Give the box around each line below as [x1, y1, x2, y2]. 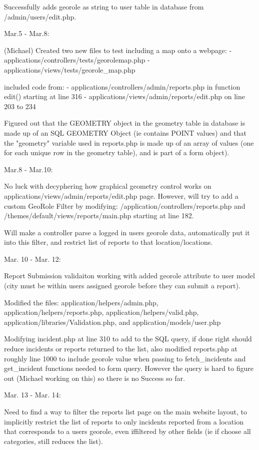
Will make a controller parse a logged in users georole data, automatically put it [4, 227, 250, 237]
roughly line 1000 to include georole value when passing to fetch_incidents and [4, 353, 246, 363]
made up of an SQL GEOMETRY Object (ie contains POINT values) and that [4, 127, 247, 138]
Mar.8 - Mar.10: [4, 164, 53, 174]
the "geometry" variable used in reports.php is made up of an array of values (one [4, 137, 254, 148]
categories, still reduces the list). [4, 435, 103, 446]
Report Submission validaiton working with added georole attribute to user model [4, 270, 255, 281]
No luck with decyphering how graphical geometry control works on [4, 181, 211, 191]
